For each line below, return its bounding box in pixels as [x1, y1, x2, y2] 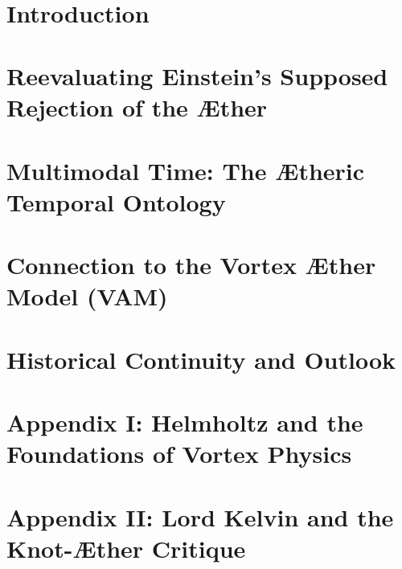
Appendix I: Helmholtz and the [6, 406, 363, 439]
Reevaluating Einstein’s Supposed [6, 59, 388, 92]
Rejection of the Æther [6, 91, 268, 124]
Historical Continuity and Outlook [6, 342, 396, 375]
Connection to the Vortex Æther [6, 248, 376, 281]
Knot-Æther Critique [6, 531, 246, 564]
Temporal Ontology [6, 185, 226, 218]
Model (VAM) [6, 280, 168, 313]
